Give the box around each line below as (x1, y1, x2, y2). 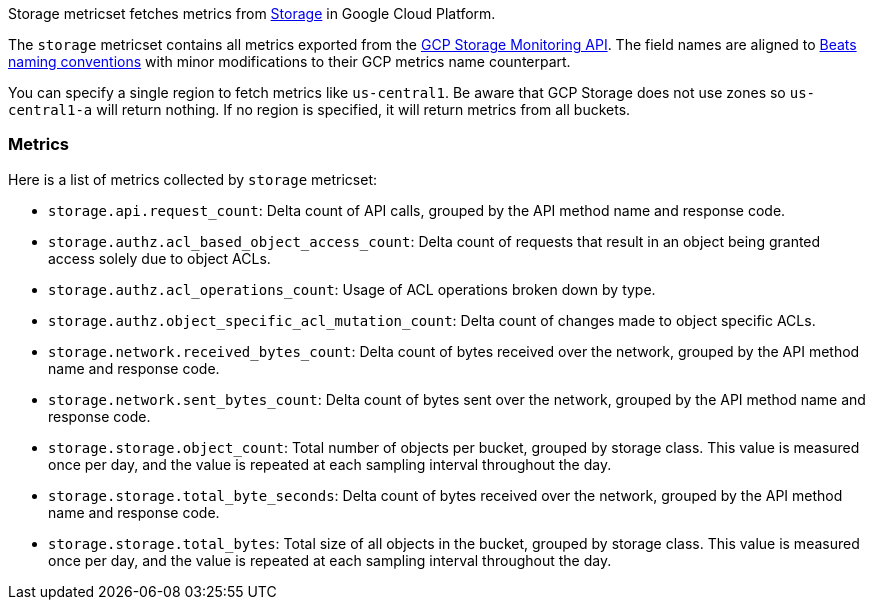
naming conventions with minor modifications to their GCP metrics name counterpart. (8, 53, 571, 70)
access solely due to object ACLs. (48, 249, 271, 267)
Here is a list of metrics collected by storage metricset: (8, 170, 378, 188)
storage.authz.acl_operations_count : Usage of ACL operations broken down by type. (48, 280, 656, 298)
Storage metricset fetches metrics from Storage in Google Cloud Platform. (8, 5, 496, 22)
